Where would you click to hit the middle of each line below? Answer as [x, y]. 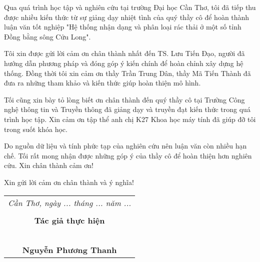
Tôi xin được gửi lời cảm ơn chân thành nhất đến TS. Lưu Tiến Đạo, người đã [124, 53]
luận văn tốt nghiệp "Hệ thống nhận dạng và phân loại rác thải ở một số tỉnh [123, 27]
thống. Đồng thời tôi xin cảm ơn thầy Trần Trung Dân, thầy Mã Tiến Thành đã [127, 73]
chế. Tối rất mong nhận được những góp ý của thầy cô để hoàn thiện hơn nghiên [128, 155]
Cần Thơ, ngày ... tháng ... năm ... [70, 202]
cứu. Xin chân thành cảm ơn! [49, 165]
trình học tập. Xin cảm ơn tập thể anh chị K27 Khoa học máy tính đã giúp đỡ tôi [130, 119]
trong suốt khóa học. [36, 129]
